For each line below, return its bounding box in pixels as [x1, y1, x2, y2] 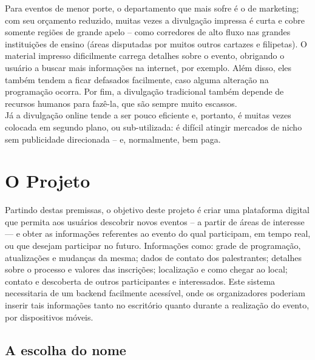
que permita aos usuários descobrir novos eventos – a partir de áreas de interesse [5, 215, 305, 228]
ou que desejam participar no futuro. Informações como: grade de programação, [5, 239, 301, 252]
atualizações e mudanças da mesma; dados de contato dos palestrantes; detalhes [5, 251, 302, 263]
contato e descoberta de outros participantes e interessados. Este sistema [5, 274, 276, 287]
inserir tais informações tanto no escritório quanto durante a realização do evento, [5, 299, 310, 311]
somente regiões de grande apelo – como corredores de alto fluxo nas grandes [5, 25, 291, 38]
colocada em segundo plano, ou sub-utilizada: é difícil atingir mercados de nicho [5, 120, 302, 133]
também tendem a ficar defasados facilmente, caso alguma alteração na [5, 73, 269, 86]
